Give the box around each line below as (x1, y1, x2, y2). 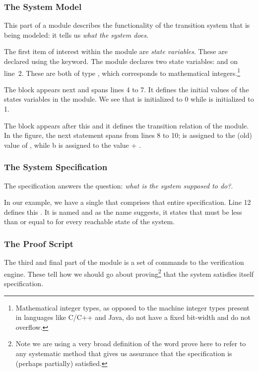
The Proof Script (4, 237, 73, 249)
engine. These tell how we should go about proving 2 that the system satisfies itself (4, 267, 254, 279)
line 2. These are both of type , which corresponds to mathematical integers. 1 (4, 66, 241, 78)
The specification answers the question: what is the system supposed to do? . (4, 180, 233, 190)
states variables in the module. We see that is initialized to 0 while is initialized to (4, 94, 254, 104)
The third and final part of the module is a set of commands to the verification (4, 257, 244, 267)
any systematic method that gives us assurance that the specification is (15, 348, 232, 359)
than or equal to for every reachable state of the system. (4, 216, 175, 227)
